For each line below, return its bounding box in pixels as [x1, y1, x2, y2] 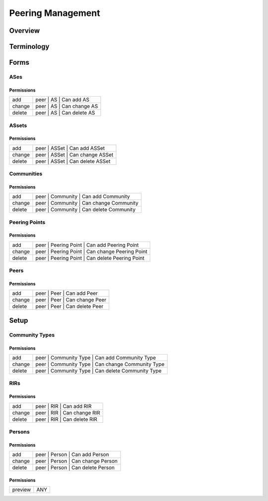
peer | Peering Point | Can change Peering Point [35, 248, 147, 255]
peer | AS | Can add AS [35, 96, 89, 103]
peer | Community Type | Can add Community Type [35, 354, 156, 361]
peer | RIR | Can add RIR [35, 402, 92, 409]
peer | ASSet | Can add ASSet [35, 144, 105, 151]
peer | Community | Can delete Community [35, 206, 136, 213]
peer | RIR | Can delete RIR [35, 416, 98, 423]
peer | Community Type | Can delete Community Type [35, 367, 162, 374]
